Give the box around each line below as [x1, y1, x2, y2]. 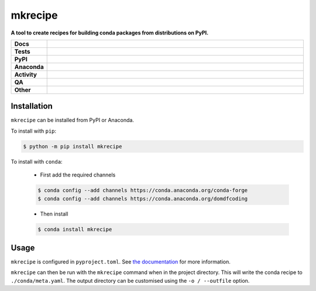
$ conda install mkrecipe [37, 226, 112, 233]
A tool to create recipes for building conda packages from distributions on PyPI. [11, 29, 209, 36]
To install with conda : [11, 158, 63, 165]
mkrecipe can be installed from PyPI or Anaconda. [11, 117, 135, 124]
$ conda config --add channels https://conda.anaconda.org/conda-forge [37, 187, 248, 194]
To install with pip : [11, 127, 57, 134]
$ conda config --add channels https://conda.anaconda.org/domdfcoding [37, 195, 248, 202]
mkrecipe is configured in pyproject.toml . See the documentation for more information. [11, 258, 231, 265]
